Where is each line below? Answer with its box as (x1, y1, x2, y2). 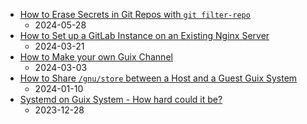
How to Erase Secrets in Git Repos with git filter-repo (19, 9, 251, 20)
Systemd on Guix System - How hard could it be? (19, 94, 223, 105)
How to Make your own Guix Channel (19, 51, 173, 63)
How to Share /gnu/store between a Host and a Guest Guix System (19, 72, 298, 84)
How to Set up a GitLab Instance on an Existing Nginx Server (19, 30, 270, 41)
